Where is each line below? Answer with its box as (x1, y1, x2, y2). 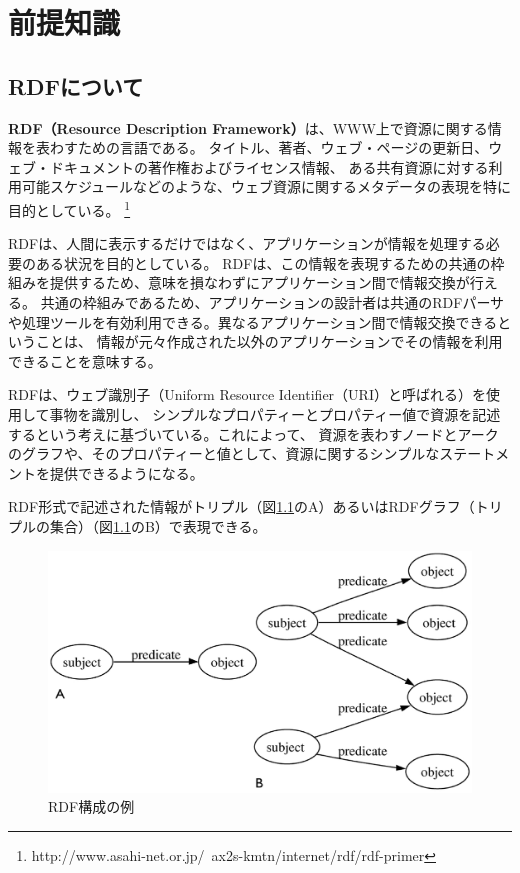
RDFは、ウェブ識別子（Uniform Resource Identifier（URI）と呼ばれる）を (8, 384, 486, 405)
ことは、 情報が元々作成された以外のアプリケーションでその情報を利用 (35, 331, 503, 352)
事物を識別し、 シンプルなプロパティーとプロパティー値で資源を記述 (49, 403, 501, 424)
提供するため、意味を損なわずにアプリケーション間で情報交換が (49, 272, 470, 293)
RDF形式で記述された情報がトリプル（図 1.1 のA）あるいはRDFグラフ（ (8, 496, 475, 517)
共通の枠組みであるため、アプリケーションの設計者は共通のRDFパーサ (40, 291, 505, 312)
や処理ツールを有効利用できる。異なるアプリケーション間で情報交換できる (8, 311, 498, 332)
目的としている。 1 (8, 196, 131, 220)
